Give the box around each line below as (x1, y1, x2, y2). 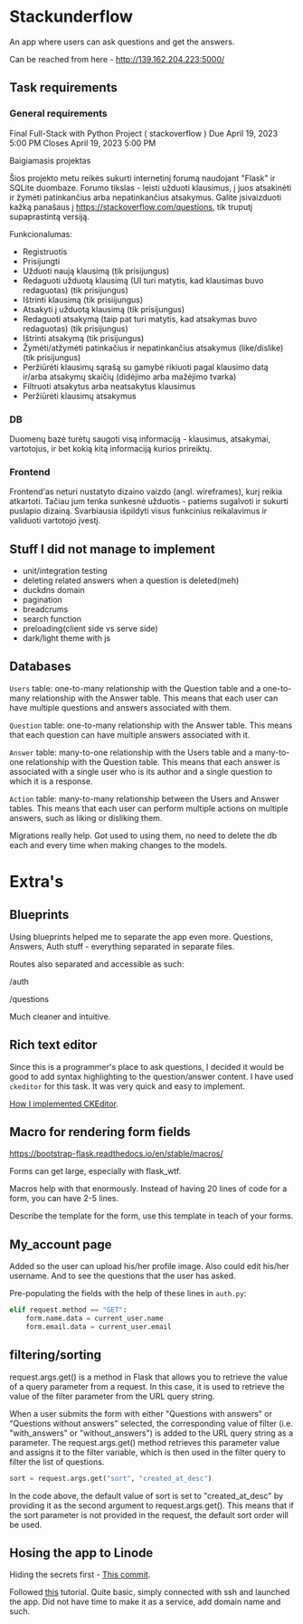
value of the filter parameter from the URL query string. (9, 1390, 215, 1401)
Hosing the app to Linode (9, 1545, 154, 1561)
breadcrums (22, 604, 69, 615)
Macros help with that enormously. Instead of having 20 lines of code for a (9, 1183, 288, 1194)
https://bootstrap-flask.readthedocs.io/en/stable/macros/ (9, 1148, 223, 1160)
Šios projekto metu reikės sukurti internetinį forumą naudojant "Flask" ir (9, 172, 276, 183)
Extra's (9, 872, 64, 893)
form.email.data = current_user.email (25, 1323, 172, 1332)
